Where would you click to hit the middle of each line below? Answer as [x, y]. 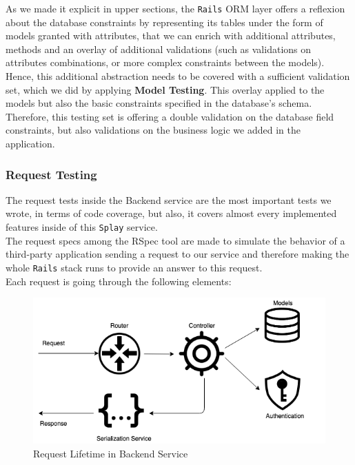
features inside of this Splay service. [82, 227]
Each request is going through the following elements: [119, 281]
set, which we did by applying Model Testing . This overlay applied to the [165, 89]
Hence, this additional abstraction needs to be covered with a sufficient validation [178, 76]
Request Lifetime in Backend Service [111, 454]
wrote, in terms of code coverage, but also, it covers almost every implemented [171, 213]
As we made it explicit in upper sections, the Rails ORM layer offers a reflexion [175, 8]
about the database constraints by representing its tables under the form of [164, 22]
